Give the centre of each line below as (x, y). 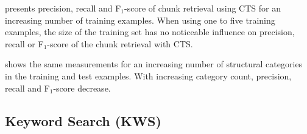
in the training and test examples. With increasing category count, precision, (148, 75)
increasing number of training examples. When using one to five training (140, 20)
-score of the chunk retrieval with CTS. (120, 43)
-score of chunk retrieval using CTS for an (203, 8)
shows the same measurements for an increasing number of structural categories (154, 64)
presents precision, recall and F (63, 8)
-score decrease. (82, 88)
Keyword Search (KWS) (83, 120)
